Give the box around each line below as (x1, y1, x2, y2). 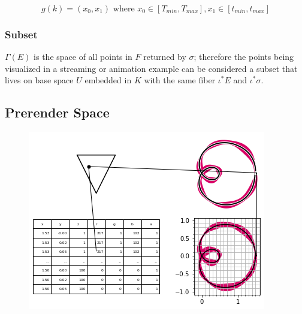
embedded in (84, 74, 132, 86)
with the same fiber (144, 74, 216, 86)
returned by (143, 50, 186, 63)
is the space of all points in (34, 50, 132, 63)
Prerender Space (5, 103, 110, 122)
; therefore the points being (194, 50, 294, 63)
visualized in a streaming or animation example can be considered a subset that (5, 62, 298, 74)
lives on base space (5, 74, 74, 86)
